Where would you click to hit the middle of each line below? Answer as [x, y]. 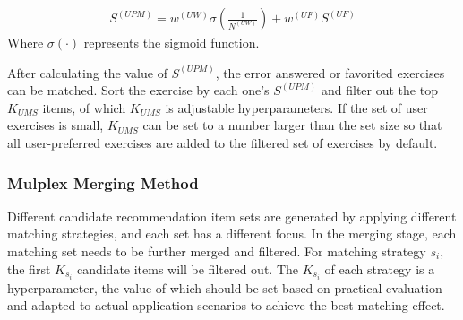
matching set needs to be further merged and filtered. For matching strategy [217, 251]
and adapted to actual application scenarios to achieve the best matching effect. [226, 305]
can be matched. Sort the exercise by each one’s [138, 90]
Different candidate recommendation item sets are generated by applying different [232, 216]
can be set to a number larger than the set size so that [292, 125]
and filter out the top [379, 90]
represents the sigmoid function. [171, 43]
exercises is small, [56, 125]
